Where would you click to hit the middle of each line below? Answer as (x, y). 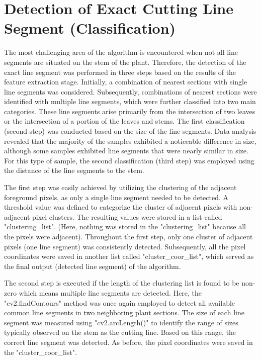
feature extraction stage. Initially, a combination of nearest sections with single (126, 82)
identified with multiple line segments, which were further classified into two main (130, 101)
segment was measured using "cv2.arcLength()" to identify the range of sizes (121, 322)
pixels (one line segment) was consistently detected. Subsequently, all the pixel (125, 246)
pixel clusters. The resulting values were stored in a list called (127, 216)
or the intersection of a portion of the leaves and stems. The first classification (124, 121)
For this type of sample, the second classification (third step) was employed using (129, 160)
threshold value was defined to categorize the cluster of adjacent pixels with (121, 207)
